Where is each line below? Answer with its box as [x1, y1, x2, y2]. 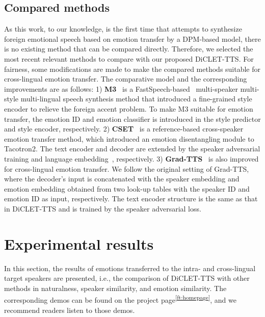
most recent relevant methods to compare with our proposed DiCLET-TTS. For [4, 53, 254, 64]
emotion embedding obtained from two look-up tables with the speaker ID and [4, 183, 250, 194]
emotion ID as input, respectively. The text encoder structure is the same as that [4, 193, 258, 204]
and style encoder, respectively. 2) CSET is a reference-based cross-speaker [4, 123, 244, 134]
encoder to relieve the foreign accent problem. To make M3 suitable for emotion [4, 103, 253, 114]
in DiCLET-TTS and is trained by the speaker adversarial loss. [4, 203, 201, 214]
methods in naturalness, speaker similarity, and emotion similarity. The [4, 282, 227, 293]
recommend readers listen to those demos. [4, 304, 135, 315]
